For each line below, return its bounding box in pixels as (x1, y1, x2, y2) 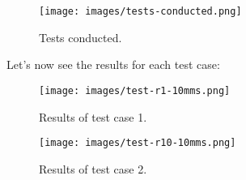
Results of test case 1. (39, 108, 147, 125)
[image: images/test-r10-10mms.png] (39, 137, 236, 149)
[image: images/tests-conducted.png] (39, 6, 242, 17)
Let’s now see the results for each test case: (6, 56, 220, 73)
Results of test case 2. (39, 160, 147, 177)
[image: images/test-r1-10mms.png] (39, 84, 231, 96)
